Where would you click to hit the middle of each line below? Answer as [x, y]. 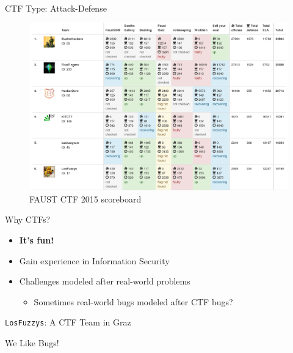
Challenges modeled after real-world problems [105, 281]
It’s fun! [37, 240]
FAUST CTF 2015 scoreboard [85, 199]
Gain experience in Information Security [94, 260]
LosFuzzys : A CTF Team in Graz [68, 322]
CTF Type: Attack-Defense [56, 8]
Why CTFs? [28, 219]
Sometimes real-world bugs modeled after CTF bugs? [133, 301]
